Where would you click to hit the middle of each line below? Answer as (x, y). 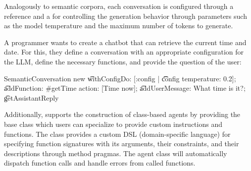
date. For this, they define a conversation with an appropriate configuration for (124, 52)
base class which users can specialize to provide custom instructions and (113, 124)
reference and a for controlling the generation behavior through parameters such (125, 16)
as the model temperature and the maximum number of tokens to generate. (119, 26)
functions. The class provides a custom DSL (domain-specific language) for (117, 134)
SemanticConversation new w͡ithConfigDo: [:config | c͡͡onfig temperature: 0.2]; (120, 78)
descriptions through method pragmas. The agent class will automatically (116, 153)
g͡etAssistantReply (31, 97)
